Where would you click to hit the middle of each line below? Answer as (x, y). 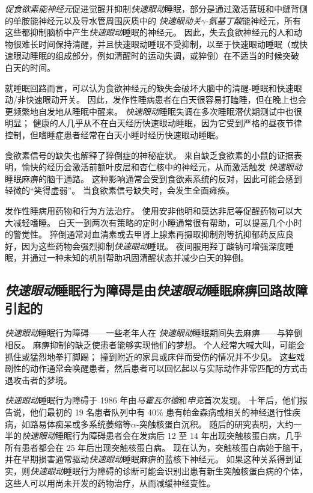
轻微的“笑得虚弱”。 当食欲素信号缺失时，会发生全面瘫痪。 (120, 190)
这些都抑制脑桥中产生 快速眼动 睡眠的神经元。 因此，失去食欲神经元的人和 (149, 32)
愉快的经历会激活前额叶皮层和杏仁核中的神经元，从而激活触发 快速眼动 (162, 167)
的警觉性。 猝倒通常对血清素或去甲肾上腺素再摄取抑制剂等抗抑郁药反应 (145, 234)
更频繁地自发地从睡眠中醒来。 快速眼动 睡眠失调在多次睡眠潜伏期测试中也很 (153, 111)
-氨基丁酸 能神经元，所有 (253, 20)
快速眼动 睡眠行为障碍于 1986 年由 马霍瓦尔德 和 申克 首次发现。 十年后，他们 (152, 400)
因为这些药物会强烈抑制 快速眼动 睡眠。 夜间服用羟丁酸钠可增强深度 (153, 246)
